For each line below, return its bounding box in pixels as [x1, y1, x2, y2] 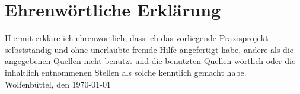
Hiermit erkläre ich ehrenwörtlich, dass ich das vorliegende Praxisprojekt [5, 32, 269, 44]
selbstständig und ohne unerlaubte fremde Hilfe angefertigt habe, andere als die [5, 43, 294, 55]
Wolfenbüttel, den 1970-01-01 [5, 78, 111, 90]
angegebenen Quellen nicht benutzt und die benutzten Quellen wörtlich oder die [5, 55, 296, 67]
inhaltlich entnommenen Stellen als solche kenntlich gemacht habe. [5, 66, 247, 78]
